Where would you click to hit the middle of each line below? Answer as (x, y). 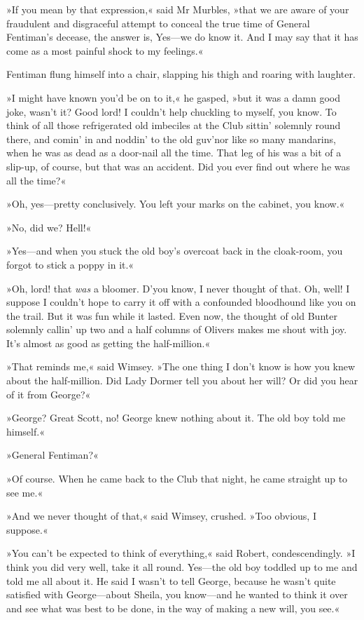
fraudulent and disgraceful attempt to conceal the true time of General (158, 23)
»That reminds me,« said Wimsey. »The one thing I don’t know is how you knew (181, 366)
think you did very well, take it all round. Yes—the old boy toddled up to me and (182, 567)
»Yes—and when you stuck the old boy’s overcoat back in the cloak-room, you (175, 251)
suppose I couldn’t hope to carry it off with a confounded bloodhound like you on (181, 302)
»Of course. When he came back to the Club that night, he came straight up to (177, 479)
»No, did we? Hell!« (49, 227)
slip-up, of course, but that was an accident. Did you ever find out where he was (178, 166)
